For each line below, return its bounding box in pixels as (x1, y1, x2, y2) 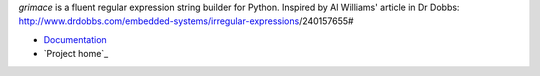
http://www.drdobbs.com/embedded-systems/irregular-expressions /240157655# (18, 15, 354, 27)
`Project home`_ (43, 48, 109, 60)
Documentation (43, 33, 107, 45)
